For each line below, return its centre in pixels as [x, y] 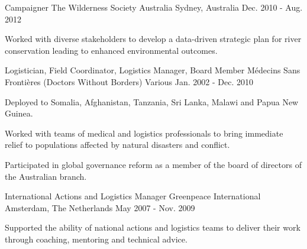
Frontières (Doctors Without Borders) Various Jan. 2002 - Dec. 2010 [129, 81]
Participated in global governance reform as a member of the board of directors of [153, 164]
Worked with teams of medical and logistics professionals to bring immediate [144, 133]
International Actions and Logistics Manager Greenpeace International [133, 196]
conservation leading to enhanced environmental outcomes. [111, 50]
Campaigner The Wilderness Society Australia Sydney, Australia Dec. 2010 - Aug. [154, 7]
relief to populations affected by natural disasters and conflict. [117, 145]
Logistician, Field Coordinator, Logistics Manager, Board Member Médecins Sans [153, 70]
